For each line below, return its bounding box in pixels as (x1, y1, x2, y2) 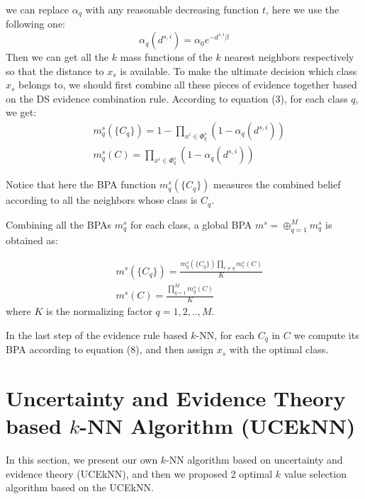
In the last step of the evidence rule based (6, 327, 188, 342)
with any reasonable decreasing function (85, 2, 259, 16)
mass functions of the (120, 50, 213, 64)
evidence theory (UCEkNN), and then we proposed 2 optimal (6, 466, 273, 481)
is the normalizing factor (46, 304, 152, 319)
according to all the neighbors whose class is (6, 193, 198, 207)
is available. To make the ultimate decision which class (120, 63, 357, 78)
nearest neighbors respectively (224, 50, 354, 64)
